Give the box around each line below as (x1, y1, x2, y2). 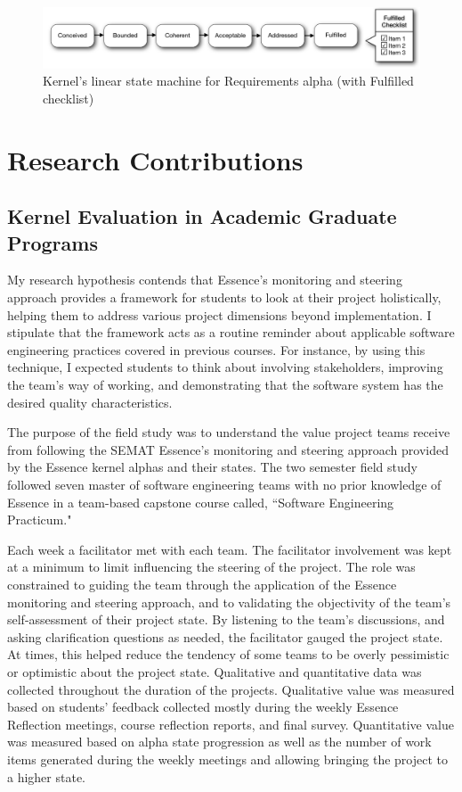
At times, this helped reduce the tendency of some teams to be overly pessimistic (7, 645, 450, 664)
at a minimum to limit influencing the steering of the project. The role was (7, 557, 416, 576)
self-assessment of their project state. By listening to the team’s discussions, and (7, 610, 445, 629)
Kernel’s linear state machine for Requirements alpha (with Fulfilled (43, 71, 414, 90)
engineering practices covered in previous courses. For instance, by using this (7, 340, 426, 359)
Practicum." (7, 510, 72, 529)
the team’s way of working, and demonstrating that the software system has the (7, 375, 443, 394)
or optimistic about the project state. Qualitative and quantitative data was (7, 662, 422, 681)
